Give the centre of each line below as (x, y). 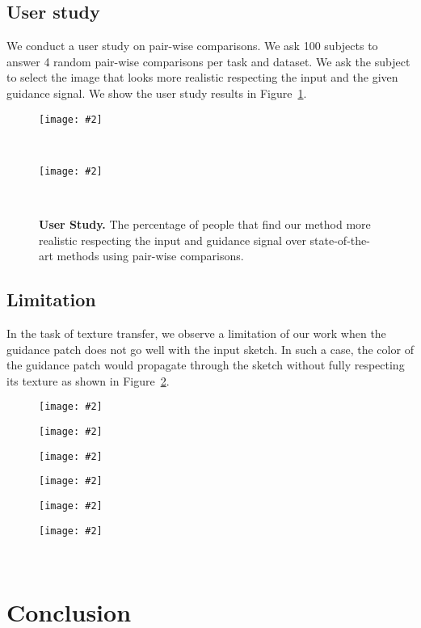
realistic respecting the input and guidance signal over (173, 240)
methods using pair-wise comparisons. (150, 256)
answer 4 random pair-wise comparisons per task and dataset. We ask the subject (208, 61)
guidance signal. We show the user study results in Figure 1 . (157, 93)
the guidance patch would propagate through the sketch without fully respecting (206, 365)
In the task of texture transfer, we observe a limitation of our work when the (196, 333)
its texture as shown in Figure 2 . (88, 380)
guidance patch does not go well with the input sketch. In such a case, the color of (210, 349)
